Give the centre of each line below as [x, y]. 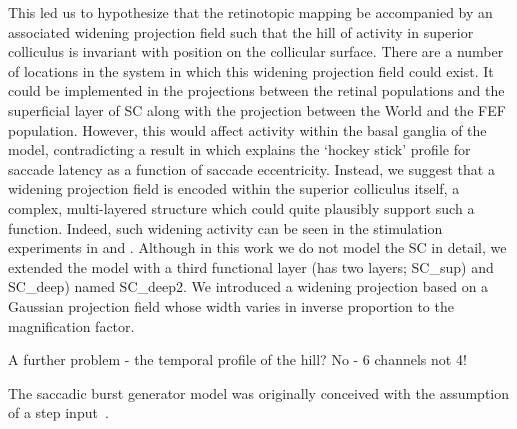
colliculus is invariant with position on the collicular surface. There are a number [256, 51]
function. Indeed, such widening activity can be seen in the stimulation [225, 227]
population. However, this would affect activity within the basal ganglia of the [247, 129]
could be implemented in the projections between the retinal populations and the [256, 90]
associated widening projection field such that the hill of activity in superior [241, 31]
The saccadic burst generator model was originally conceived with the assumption [259, 392]
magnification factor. [71, 325]
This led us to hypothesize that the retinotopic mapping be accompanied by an [250, 12]
